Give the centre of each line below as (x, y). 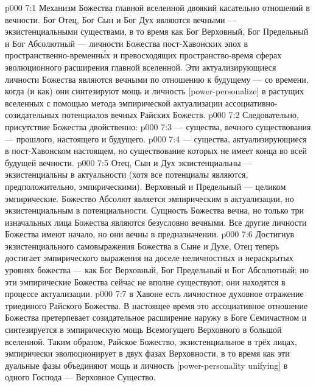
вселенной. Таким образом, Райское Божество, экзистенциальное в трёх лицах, (151, 341)
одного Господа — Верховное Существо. (80, 377)
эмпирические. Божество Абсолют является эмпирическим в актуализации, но (149, 198)
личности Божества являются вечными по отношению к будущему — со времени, (157, 79)
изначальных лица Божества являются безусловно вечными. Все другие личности (156, 222)
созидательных (32, 115)
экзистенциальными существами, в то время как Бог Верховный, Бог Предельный (157, 31)
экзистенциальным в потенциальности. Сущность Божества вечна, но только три (154, 210)
